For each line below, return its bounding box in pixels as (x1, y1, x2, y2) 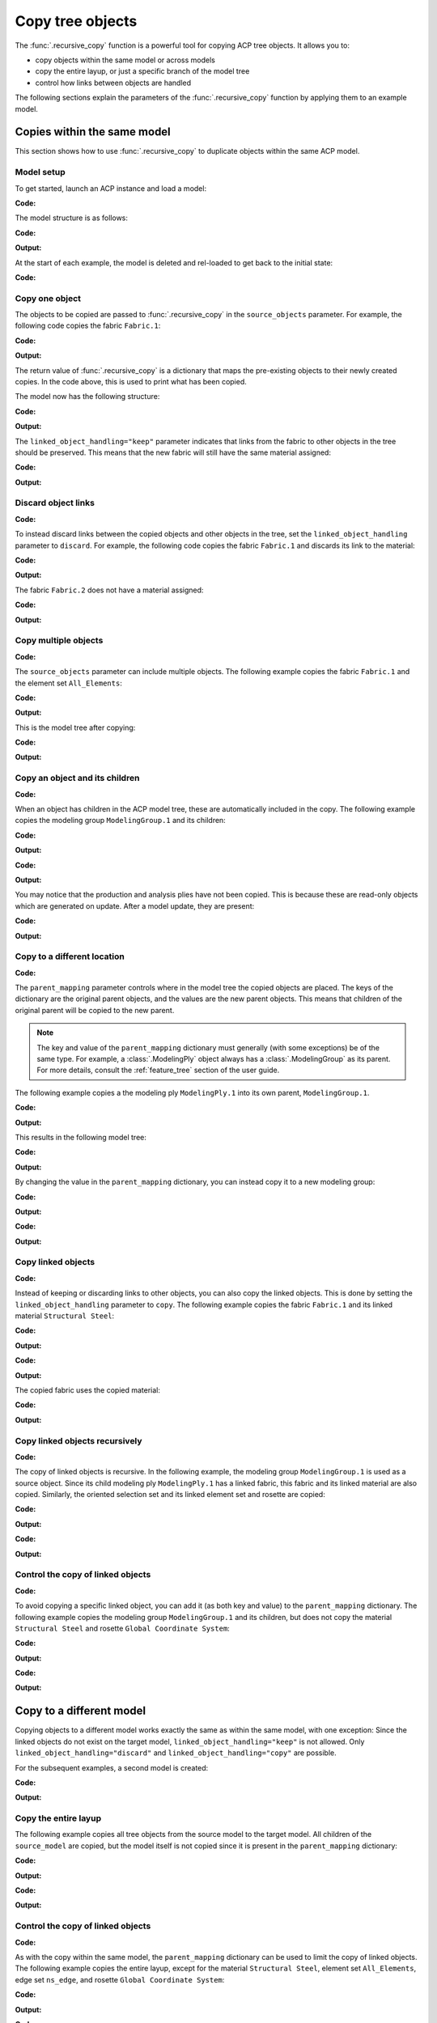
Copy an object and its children (15, 773, 140, 784)
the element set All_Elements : (15, 678, 123, 688)
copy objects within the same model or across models (35, 55, 216, 65)
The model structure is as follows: (15, 213, 129, 223)
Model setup (15, 167, 66, 178)
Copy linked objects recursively (15, 1435, 142, 1446)
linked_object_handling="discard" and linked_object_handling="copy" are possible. (15, 1748, 337, 1758)
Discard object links (15, 498, 95, 509)
